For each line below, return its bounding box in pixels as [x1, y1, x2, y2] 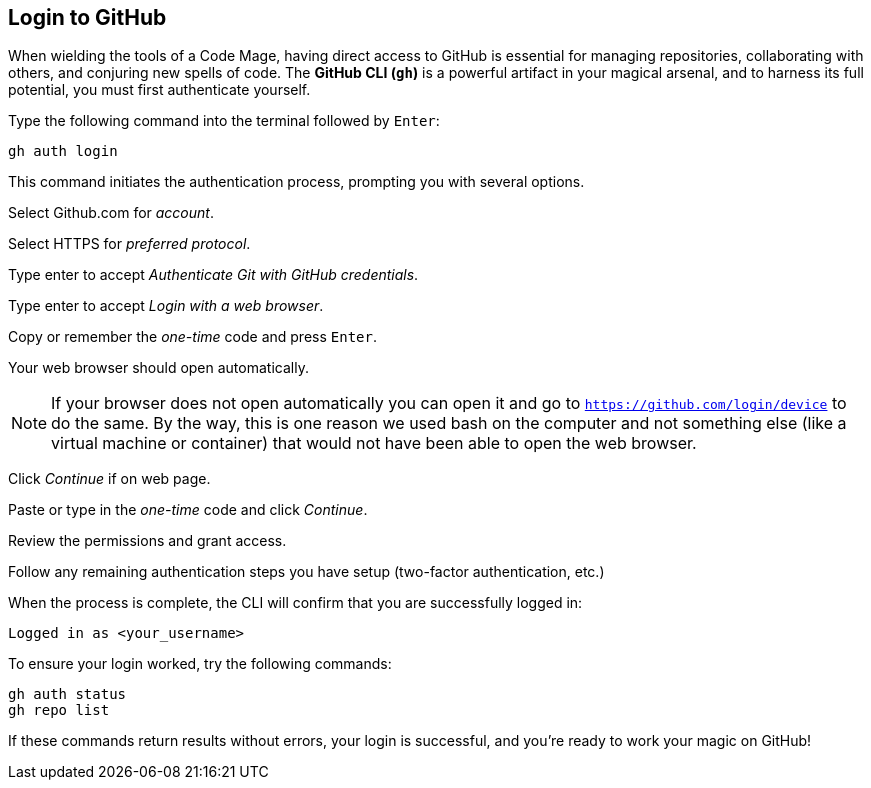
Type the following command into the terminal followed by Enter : [8, 112, 440, 130]
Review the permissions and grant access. [8, 532, 287, 550]
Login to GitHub [8, 5, 167, 30]
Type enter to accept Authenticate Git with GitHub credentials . [8, 266, 419, 284]
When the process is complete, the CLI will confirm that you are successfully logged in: [8, 594, 583, 612]
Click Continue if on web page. [8, 470, 211, 488]
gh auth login [8, 143, 118, 160]
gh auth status [8, 686, 127, 703]
